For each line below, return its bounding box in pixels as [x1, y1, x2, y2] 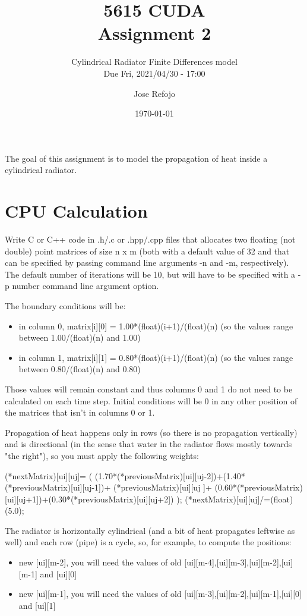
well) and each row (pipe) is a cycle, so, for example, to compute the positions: [5, 536, 292, 548]
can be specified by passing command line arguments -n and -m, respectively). [5, 256, 289, 269]
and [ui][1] [18, 599, 56, 611]
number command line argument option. [12, 279, 159, 292]
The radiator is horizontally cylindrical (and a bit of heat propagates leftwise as [5, 524, 295, 536]
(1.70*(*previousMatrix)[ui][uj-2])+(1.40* [94, 469, 245, 482]
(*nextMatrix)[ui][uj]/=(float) [185, 492, 293, 505]
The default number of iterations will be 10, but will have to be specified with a [5, 268, 296, 280]
